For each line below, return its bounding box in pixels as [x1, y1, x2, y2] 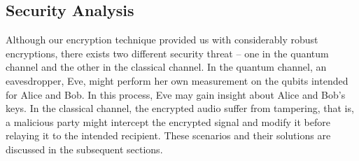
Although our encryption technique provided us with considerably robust [6, 32, 318, 47]
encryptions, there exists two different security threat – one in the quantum [6, 45, 329, 60]
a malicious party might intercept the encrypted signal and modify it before [6, 114, 330, 129]
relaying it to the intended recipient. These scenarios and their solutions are [6, 128, 331, 143]
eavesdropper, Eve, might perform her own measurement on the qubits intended [6, 73, 349, 87]
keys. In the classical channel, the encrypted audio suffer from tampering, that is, [6, 101, 354, 115]
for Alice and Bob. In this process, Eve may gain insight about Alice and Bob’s [6, 87, 346, 101]
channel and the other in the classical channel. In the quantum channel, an [6, 59, 327, 74]
